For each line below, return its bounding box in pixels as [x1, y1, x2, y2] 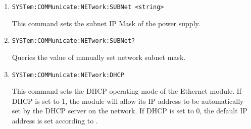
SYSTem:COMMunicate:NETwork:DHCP [12, 71, 124, 79]
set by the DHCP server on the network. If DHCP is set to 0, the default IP [12, 105, 247, 116]
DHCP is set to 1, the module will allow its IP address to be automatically [12, 95, 244, 106]
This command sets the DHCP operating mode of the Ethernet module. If [12, 86, 242, 96]
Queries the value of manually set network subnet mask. [12, 51, 186, 62]
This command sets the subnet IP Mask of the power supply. [12, 18, 200, 28]
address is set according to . [12, 115, 98, 125]
